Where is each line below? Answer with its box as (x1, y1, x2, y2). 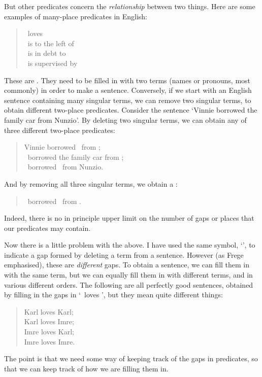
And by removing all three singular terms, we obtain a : (4, 178, 178, 189)
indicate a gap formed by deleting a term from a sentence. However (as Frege (4, 249, 244, 260)
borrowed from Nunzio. (27, 161, 104, 172)
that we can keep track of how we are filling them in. (4, 363, 169, 373)
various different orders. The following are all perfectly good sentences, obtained (4, 279, 253, 290)
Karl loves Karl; (24, 306, 74, 317)
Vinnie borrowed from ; (24, 142, 101, 152)
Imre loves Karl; (24, 326, 74, 337)
